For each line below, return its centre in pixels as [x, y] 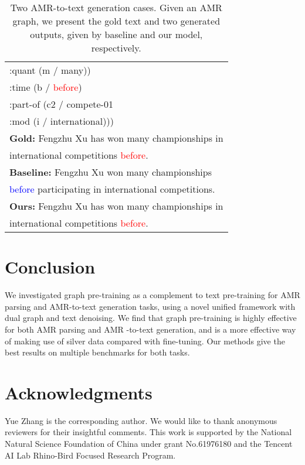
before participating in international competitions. [112, 189]
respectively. [116, 48]
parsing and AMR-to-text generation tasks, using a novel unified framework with [150, 306]
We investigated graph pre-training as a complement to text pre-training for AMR [152, 295]
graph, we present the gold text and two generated [116, 21]
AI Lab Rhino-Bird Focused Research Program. [90, 455]
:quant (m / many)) [50, 70]
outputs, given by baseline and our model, [116, 34]
